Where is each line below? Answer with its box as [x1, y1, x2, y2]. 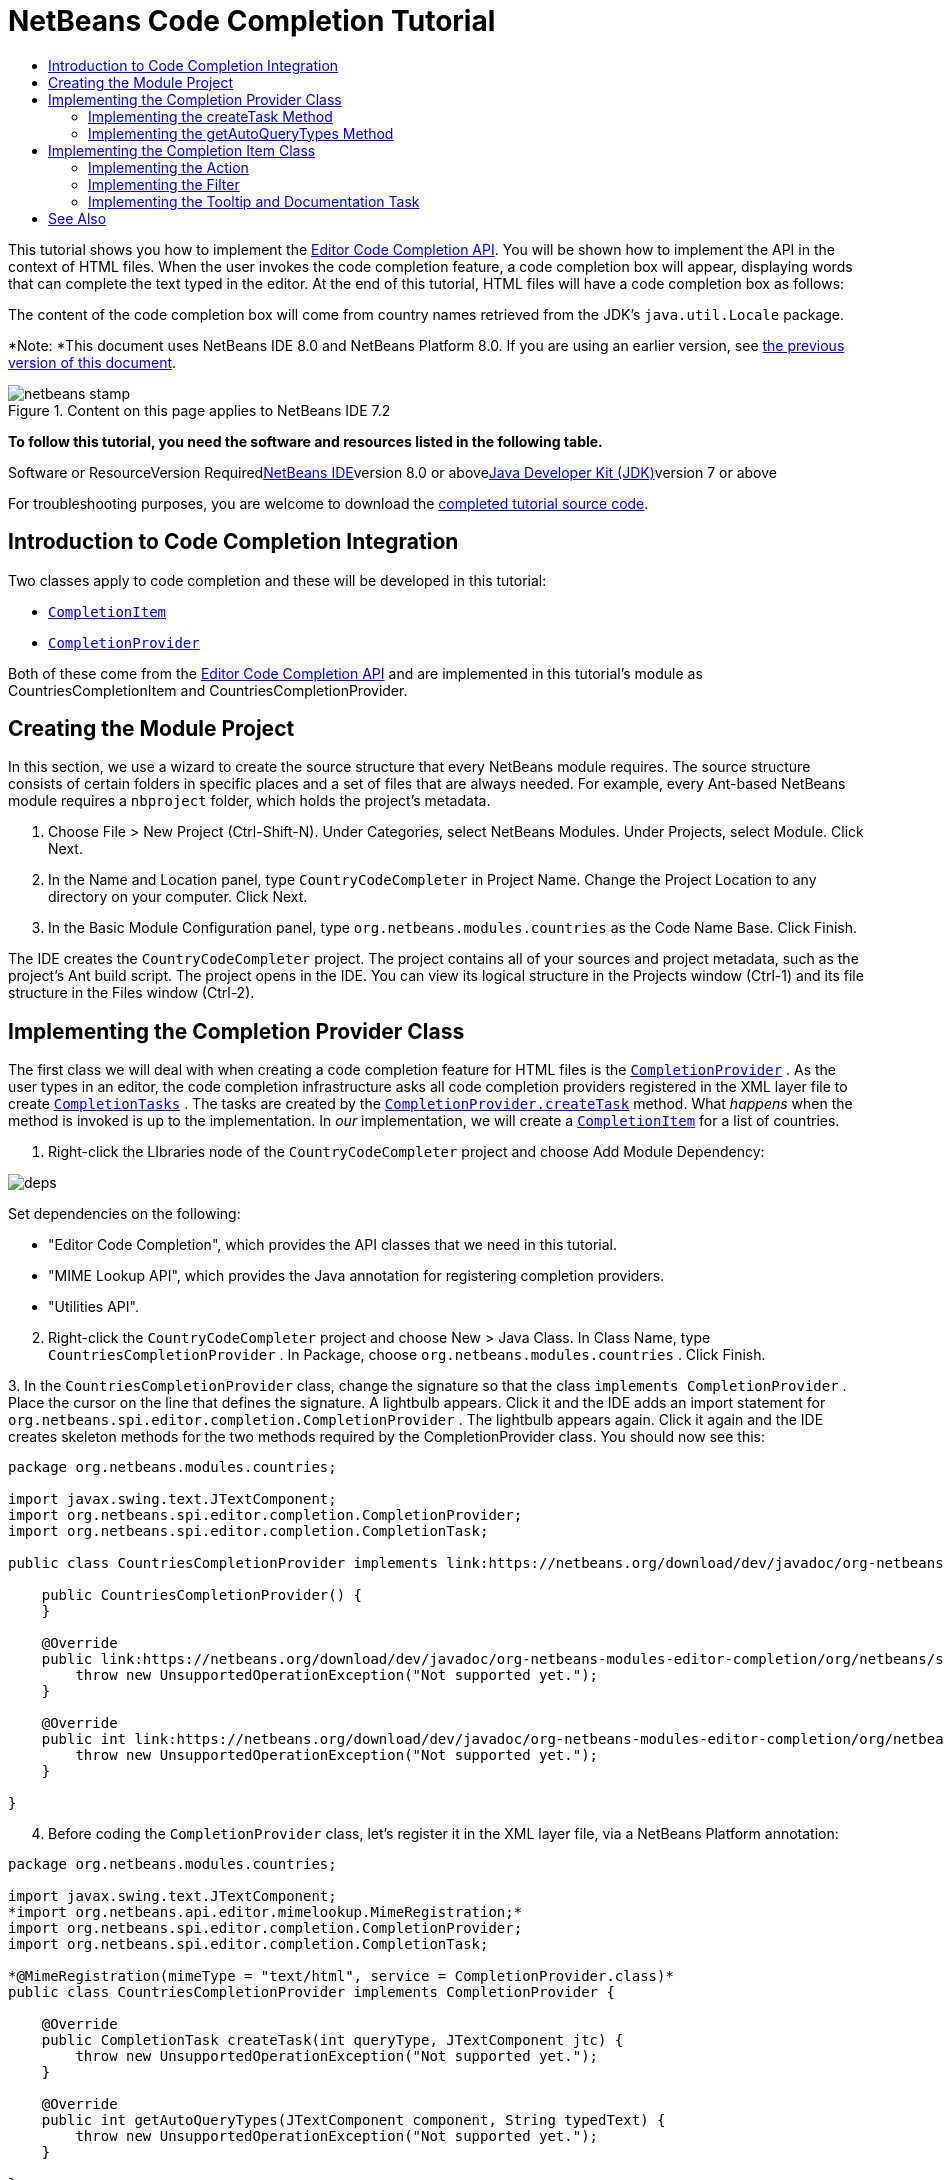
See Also [48, 209, 107, 227]
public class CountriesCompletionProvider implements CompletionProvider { [8, 1984, 615, 2001]
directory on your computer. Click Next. [48, 888, 308, 906]
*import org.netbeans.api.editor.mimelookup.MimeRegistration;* [8, 1904, 523, 1921]
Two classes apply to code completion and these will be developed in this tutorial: [8, 571, 547, 589]
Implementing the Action [88, 158, 249, 176]
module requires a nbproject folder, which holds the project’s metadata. [8, 792, 491, 810]
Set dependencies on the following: [8, 1205, 241, 1223]
